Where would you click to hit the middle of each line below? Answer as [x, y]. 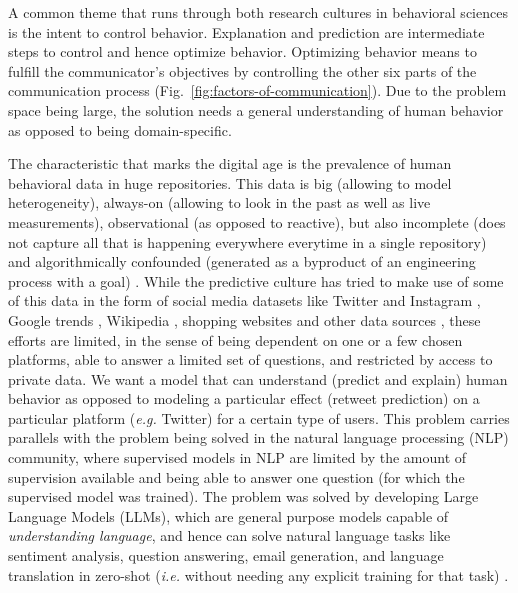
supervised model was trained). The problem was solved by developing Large [243, 496]
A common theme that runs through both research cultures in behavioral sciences [258, 12]
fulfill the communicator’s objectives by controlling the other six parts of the [242, 70]
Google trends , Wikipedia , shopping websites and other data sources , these [244, 319]
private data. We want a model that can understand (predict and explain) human [258, 378]
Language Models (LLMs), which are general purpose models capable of [228, 515]
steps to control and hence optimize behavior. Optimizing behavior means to [242, 51]
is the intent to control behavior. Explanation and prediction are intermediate [246, 31]
